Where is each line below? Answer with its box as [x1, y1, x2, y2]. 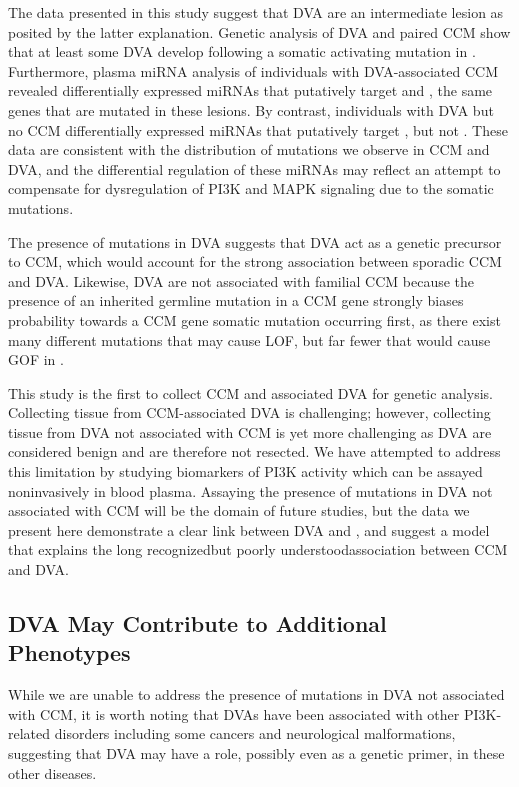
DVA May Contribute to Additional [8, 608, 387, 639]
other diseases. [8, 762, 97, 783]
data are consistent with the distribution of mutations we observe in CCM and [8, 139, 490, 160]
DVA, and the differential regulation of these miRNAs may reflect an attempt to [8, 158, 501, 179]
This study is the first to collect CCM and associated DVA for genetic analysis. [8, 382, 494, 403]
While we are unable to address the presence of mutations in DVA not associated [8, 684, 505, 705]
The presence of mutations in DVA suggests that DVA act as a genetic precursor [8, 231, 502, 252]
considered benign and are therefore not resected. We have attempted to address [8, 441, 501, 462]
